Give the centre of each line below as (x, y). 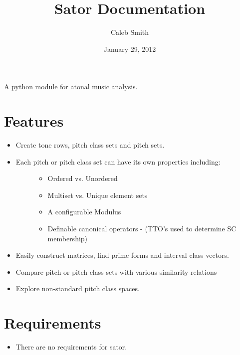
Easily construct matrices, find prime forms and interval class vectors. (122, 255)
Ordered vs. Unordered (83, 178)
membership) (68, 238)
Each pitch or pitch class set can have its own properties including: (118, 161)
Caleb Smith (130, 32)
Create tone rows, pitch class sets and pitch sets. (90, 145)
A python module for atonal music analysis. (71, 87)
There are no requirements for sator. (71, 347)
